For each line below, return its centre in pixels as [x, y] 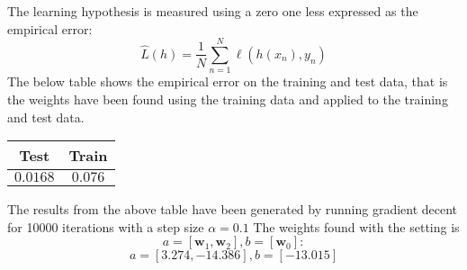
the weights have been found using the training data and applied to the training [228, 99]
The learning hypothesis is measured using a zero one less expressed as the [213, 11]
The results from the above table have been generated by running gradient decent [233, 209]
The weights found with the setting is [356, 226]
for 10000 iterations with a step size [106, 226]
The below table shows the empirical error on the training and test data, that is [228, 81]
